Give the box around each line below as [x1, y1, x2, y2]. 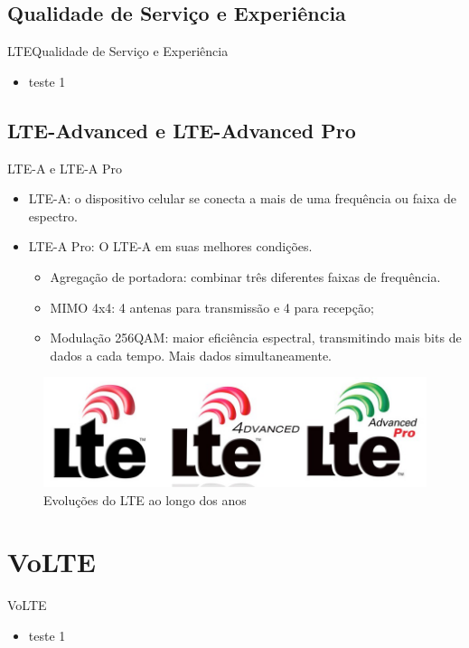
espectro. [28, 206, 78, 225]
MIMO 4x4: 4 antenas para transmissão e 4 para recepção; [50, 297, 374, 316]
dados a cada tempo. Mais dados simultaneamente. [50, 345, 332, 364]
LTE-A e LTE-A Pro [7, 158, 123, 177]
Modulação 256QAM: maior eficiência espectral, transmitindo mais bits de [50, 328, 462, 347]
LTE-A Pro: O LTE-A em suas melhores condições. [28, 237, 313, 256]
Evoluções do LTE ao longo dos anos [43, 490, 247, 509]
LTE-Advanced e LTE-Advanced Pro [7, 116, 356, 144]
